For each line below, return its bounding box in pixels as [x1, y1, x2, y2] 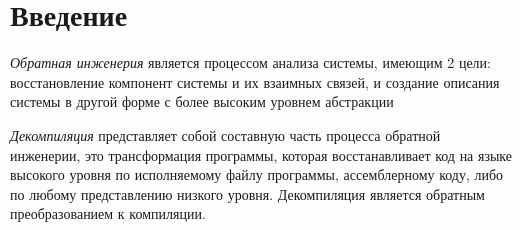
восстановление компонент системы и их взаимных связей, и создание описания [10, 71, 500, 92]
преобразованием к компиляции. [10, 203, 206, 224]
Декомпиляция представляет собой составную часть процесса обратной [10, 124, 441, 145]
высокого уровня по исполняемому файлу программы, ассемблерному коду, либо [10, 164, 504, 185]
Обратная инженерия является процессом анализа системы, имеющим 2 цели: [10, 52, 491, 73]
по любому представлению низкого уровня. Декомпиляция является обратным [10, 183, 485, 204]
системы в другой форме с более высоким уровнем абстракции [10, 91, 394, 112]
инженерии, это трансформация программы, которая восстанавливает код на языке [10, 144, 513, 165]
